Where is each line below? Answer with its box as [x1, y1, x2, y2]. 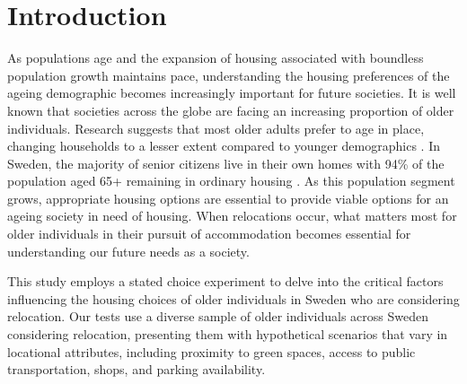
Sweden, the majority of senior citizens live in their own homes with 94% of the [7, 153, 445, 172]
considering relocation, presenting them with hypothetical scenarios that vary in [7, 325, 448, 344]
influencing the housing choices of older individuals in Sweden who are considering [7, 289, 460, 308]
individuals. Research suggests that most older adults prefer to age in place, [7, 118, 425, 137]
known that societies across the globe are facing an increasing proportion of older [7, 100, 454, 119]
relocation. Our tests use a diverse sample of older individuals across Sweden [7, 307, 429, 326]
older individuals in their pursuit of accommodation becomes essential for [7, 224, 411, 243]
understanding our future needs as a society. [7, 241, 250, 260]
